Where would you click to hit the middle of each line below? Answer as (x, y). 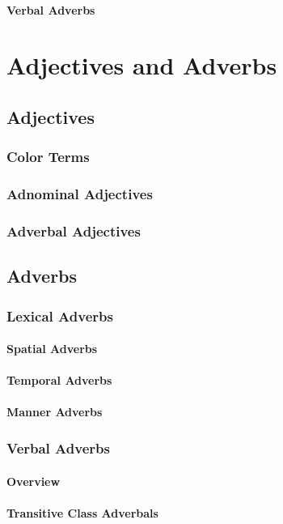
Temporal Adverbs (59, 380)
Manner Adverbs (55, 412)
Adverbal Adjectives (74, 230)
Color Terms (48, 157)
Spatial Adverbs (52, 349)
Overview (34, 481)
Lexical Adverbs (60, 315)
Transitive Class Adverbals (82, 512)
